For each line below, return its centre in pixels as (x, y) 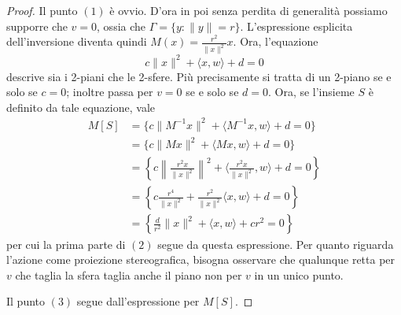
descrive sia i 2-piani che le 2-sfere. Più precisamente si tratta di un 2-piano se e (199, 76)
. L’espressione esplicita (296, 26)
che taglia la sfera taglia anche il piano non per (129, 274)
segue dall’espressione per (138, 301)
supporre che (37, 26)
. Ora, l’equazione (276, 41)
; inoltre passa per (110, 92)
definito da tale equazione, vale (81, 107)
